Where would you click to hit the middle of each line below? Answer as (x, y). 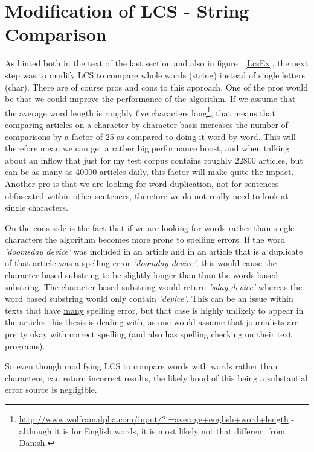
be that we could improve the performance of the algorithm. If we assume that (150, 99)
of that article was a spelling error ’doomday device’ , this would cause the (141, 263)
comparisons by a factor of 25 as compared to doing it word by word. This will (150, 136)
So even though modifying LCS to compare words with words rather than (141, 366)
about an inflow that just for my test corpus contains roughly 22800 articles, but (154, 160)
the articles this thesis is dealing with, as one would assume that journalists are (152, 322)
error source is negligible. (51, 390)
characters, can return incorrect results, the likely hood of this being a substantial (156, 377)
